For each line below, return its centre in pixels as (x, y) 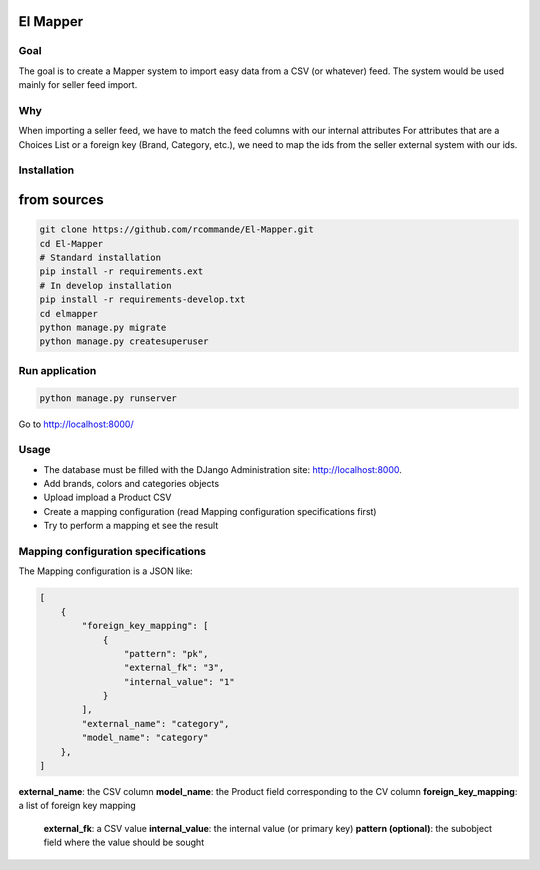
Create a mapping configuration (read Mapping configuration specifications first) (210, 511)
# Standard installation (100, 258)
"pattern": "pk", (166, 653)
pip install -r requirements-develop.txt (142, 299)
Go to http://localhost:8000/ (76, 424)
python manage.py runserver (108, 398)
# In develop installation (105, 285)
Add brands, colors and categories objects (131, 484)
